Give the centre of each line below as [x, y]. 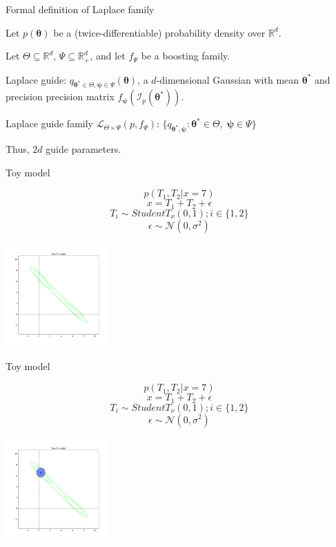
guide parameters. [83, 149]
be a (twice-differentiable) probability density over [159, 32]
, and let [108, 56]
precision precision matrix [60, 96]
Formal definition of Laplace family [80, 9]
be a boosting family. [186, 56]
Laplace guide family [49, 123]
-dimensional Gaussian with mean [228, 79]
